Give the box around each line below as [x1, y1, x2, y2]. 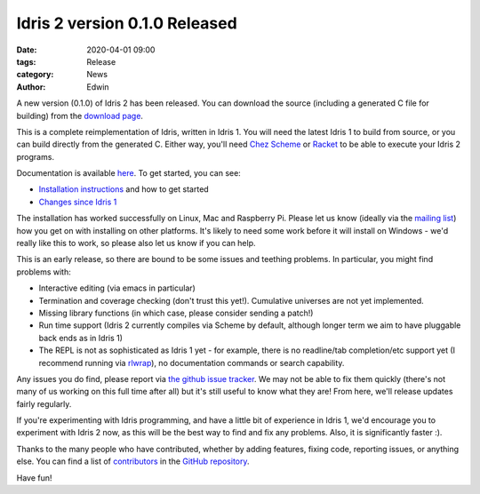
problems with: [16, 267, 71, 277]
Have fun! [16, 472, 52, 483]
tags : [16, 56, 36, 67]
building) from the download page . [16, 110, 144, 121]
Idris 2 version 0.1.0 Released [16, 13, 237, 33]
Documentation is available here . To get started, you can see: [16, 168, 242, 179]
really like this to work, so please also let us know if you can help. [16, 238, 257, 249]
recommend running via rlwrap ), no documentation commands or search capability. [38, 357, 345, 368]
